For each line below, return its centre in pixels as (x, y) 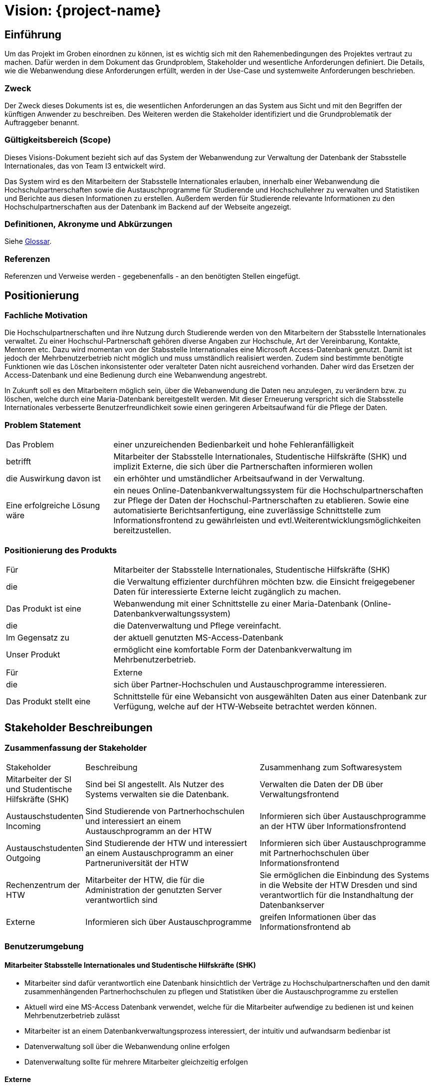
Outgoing (23, 858)
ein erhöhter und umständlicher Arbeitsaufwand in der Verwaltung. (239, 479)
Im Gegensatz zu (38, 637)
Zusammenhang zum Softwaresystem (331, 767)
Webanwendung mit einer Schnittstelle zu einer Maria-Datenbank (236, 603)
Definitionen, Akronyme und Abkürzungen (89, 224)
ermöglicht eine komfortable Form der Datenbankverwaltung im (233, 649)
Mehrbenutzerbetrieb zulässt (72, 1015)
